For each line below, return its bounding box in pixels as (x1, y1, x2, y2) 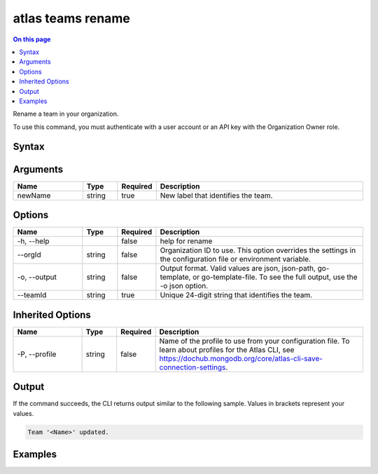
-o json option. (160, 281, 209, 291)
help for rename (160, 236, 213, 246)
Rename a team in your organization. (13, 109, 119, 118)
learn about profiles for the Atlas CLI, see (159, 344, 295, 354)
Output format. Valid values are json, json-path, (160, 264, 316, 273)
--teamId (17, 290, 47, 300)
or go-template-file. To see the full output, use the (192, 272, 358, 282)
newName (17, 190, 51, 200)
